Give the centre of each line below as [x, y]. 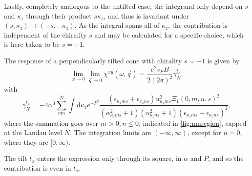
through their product [59, 15]
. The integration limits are [111, 132]
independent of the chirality [45, 34]
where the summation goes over [51, 123]
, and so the [226, 158]
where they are [26, 142]
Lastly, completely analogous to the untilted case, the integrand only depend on [123, 6]
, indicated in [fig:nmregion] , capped [193, 123]
